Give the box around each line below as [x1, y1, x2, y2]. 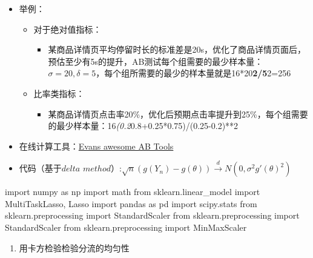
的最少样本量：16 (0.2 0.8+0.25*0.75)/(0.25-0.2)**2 [48, 119, 239, 132]
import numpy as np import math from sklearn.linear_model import [5, 185, 260, 198]
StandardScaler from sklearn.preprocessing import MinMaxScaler [5, 220, 247, 233]
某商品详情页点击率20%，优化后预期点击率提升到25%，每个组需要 [48, 107, 308, 120]
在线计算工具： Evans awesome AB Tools [19, 139, 174, 152]
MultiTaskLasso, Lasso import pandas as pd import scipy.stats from [5, 197, 257, 210]
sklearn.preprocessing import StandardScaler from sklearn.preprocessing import [5, 209, 300, 222]
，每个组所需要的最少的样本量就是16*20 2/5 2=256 [96, 67, 291, 79]
